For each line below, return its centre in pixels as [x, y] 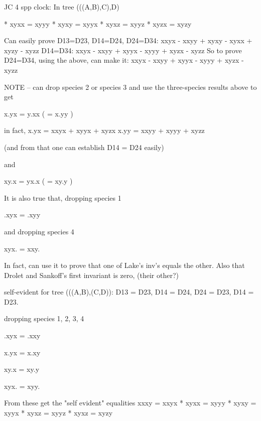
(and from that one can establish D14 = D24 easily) [84, 147]
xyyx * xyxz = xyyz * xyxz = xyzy [58, 413]
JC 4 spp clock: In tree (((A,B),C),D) [62, 7]
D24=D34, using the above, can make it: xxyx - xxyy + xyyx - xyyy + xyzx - [124, 60]
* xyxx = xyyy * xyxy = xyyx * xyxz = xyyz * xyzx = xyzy [98, 23]
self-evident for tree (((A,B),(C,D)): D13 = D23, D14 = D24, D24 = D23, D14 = [129, 292]
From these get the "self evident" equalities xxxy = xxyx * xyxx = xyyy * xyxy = [130, 403]
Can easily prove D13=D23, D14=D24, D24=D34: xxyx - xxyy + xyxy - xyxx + [128, 40]
